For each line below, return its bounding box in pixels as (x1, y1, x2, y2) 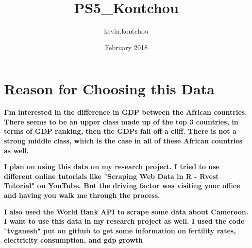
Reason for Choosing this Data (4, 79, 215, 99)
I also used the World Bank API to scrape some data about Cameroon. (4, 206, 249, 216)
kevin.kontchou (104, 26, 149, 36)
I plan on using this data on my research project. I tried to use (4, 161, 219, 172)
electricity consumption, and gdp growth (4, 235, 143, 245)
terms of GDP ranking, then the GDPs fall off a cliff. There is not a (4, 126, 236, 136)
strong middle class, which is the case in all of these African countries (4, 136, 242, 146)
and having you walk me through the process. (4, 190, 160, 200)
